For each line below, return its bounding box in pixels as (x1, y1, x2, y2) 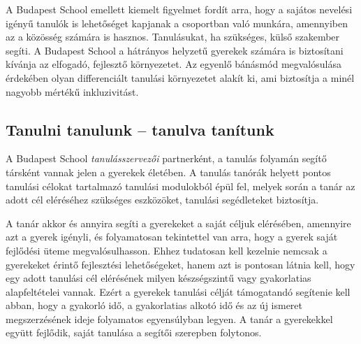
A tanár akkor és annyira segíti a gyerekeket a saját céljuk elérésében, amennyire (6, 215, 351, 230)
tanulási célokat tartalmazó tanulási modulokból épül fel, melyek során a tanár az (6, 178, 355, 193)
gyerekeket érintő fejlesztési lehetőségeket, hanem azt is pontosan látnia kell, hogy (6, 257, 355, 271)
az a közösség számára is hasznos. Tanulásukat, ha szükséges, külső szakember (6, 29, 340, 44)
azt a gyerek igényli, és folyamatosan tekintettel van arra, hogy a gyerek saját (6, 229, 338, 244)
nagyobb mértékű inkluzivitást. (6, 84, 139, 99)
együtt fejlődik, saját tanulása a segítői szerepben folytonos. (6, 325, 262, 340)
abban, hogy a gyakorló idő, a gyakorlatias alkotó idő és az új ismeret (6, 298, 303, 313)
